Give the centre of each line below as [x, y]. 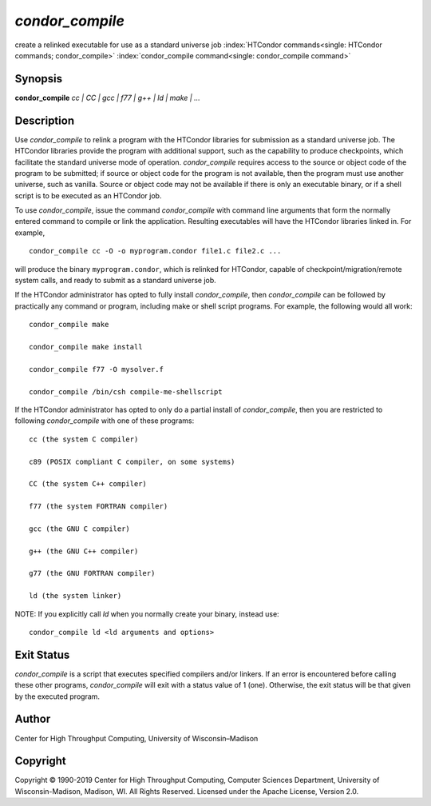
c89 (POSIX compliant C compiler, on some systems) [132, 461]
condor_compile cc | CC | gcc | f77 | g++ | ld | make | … [108, 98]
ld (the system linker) [75, 596]
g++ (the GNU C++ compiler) [84, 551]
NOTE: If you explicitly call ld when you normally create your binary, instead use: [147, 614]
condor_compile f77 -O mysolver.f [96, 369]
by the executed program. [57, 696]
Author [33, 719]
